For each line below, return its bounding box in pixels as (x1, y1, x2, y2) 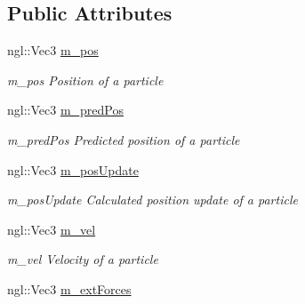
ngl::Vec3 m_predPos (7, 100, 124, 119)
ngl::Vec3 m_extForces (7, 279, 132, 298)
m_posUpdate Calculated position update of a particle (7, 190, 298, 209)
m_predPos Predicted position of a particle (7, 130, 240, 148)
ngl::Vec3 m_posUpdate (7, 160, 139, 179)
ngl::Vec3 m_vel (7, 220, 96, 238)
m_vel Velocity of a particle (7, 250, 158, 268)
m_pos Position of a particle (7, 70, 164, 89)
